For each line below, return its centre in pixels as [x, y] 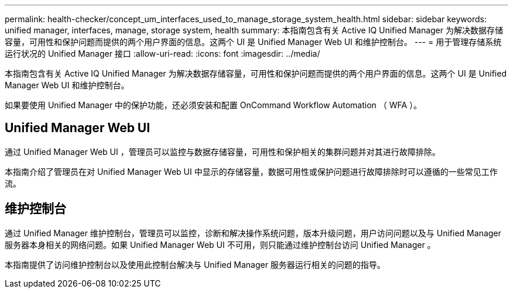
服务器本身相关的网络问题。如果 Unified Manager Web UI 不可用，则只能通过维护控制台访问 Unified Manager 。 [220, 244]
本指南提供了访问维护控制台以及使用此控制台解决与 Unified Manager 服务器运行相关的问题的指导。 [195, 264]
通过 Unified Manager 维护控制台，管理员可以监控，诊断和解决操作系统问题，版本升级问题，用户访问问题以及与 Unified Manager [253, 233]
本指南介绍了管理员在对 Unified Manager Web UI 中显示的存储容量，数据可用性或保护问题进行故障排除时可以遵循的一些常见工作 [251, 171]
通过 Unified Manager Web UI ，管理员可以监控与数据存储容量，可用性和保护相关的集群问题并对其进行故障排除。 [223, 151]
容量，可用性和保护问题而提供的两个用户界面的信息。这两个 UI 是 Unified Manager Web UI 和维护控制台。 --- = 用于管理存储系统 [253, 42]
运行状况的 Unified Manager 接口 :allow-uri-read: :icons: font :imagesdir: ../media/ [163, 54]
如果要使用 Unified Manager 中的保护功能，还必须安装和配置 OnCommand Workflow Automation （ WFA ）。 [213, 105]
